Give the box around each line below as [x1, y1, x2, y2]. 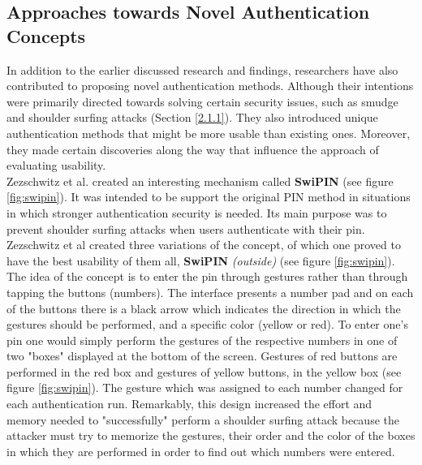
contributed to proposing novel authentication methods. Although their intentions [6, 77, 414, 94]
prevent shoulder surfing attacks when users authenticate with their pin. [6, 220, 365, 237]
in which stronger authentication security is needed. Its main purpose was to [6, 204, 387, 221]
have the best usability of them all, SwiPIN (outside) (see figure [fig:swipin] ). [6, 252, 395, 269]
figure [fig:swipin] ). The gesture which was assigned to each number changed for [6, 379, 403, 396]
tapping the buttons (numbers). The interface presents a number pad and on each [6, 283, 414, 300]
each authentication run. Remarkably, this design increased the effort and [6, 395, 372, 412]
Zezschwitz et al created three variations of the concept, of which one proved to [6, 236, 401, 253]
